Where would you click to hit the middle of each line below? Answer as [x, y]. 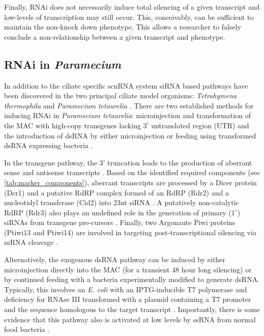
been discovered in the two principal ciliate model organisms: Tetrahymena [121, 95]
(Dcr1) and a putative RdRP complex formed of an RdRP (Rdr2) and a [116, 192]
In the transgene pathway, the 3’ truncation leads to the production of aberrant [128, 162]
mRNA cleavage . [31, 242]
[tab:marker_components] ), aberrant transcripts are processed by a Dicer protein [130, 182]
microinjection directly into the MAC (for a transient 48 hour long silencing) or [128, 269]
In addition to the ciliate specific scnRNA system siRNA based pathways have [126, 85]
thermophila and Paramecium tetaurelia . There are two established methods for [129, 105]
